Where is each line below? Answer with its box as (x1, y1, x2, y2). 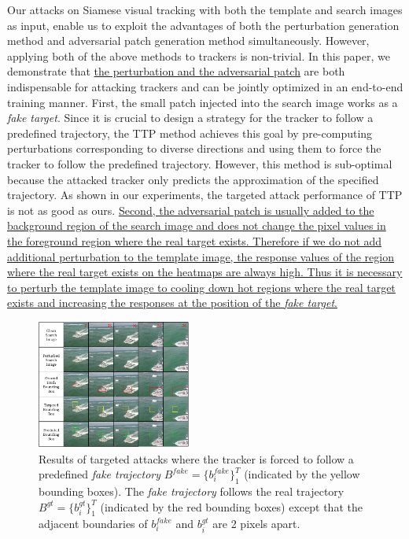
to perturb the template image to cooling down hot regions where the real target (7, 279, 396, 295)
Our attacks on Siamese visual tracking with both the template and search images (7, 2, 403, 17)
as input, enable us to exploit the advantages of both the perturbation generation (7, 17, 400, 33)
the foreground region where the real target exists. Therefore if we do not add (7, 232, 382, 249)
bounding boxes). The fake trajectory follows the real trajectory (39, 483, 345, 500)
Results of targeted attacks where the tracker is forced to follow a (39, 450, 354, 467)
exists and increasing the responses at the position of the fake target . (7, 294, 337, 311)
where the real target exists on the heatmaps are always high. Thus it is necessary (7, 264, 403, 280)
